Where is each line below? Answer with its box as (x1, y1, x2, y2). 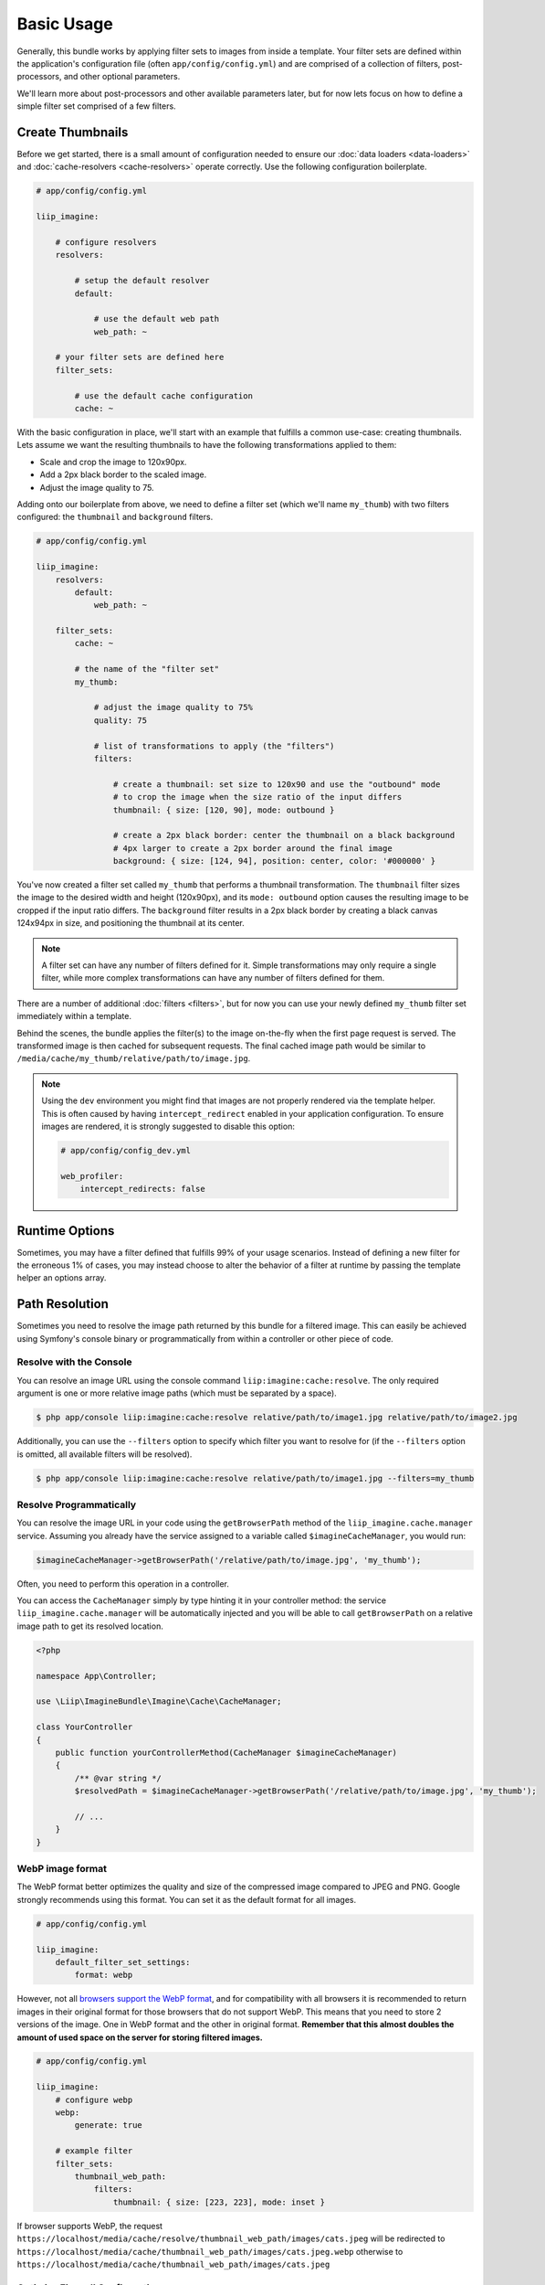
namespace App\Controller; (36, 1671, 157, 1681)
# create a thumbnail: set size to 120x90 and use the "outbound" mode (112, 779, 441, 790)
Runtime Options (16, 1223, 115, 1238)
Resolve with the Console (16, 1355, 132, 1368)
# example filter (55, 2146, 133, 2156)
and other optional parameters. (63, 71, 181, 82)
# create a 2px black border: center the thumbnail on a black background (112, 830, 456, 841)
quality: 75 (93, 715, 148, 726)
